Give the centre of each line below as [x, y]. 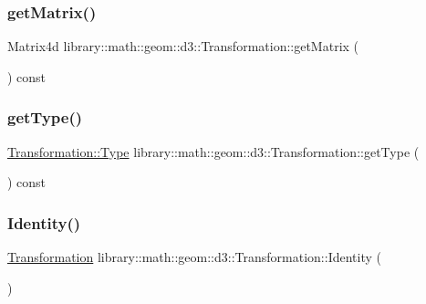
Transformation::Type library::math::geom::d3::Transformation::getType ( [213, 151]
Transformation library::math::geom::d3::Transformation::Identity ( [194, 257]
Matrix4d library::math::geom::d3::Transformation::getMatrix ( [183, 46]
